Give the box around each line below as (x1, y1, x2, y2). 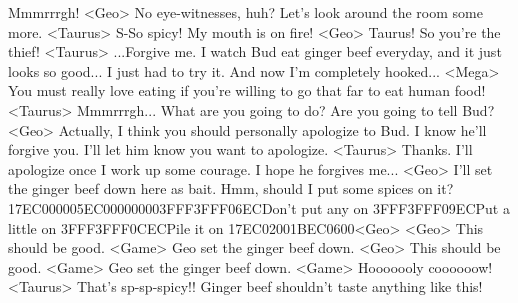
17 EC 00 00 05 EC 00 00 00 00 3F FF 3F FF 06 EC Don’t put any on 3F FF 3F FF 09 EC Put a (8, 197, 510, 218)
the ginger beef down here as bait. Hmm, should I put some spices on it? (8, 178, 454, 199)
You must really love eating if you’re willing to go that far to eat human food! (8, 80, 486, 101)
